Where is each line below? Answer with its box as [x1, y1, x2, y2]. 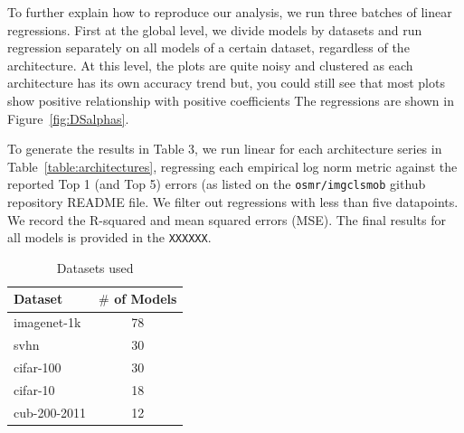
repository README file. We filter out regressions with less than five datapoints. [7, 193, 459, 211]
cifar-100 [14, 357, 62, 376]
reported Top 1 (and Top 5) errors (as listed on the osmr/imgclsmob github [7, 174, 426, 193]
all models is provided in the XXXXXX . [7, 228, 212, 247]
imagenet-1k [14, 313, 81, 332]
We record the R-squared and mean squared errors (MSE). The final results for [7, 210, 446, 229]
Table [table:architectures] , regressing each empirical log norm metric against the [7, 156, 458, 175]
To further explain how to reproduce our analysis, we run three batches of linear [7, 3, 452, 21]
